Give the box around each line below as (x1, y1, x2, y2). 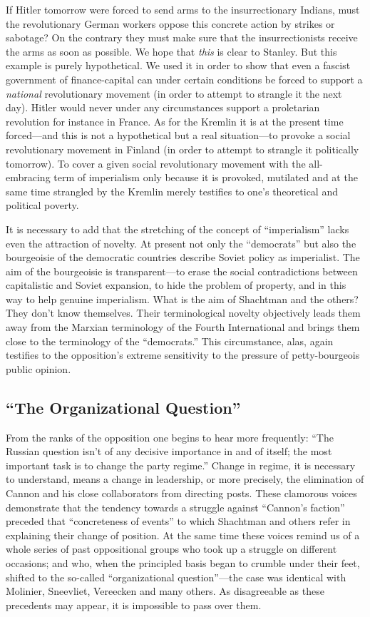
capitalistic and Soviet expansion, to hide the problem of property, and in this (6, 277, 346, 292)
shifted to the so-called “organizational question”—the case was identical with (6, 569, 346, 584)
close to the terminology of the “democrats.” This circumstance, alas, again (6, 333, 334, 348)
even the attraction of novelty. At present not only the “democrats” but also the (6, 235, 356, 250)
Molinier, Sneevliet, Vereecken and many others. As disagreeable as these (6, 583, 324, 598)
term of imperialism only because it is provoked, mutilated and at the (53, 170, 358, 185)
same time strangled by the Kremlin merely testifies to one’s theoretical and (6, 183, 338, 198)
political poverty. (6, 198, 79, 213)
